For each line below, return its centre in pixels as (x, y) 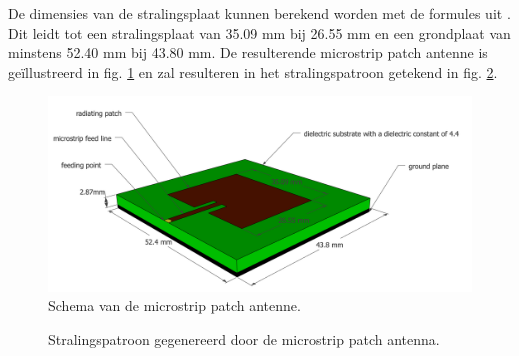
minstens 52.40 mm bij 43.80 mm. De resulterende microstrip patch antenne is (248, 52)
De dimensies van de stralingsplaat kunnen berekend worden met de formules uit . (259, 13)
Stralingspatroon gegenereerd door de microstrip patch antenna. (244, 339)
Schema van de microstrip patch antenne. (174, 305)
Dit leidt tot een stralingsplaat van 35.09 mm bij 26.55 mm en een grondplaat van (259, 32)
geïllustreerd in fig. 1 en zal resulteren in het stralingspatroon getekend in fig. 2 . (253, 71)
